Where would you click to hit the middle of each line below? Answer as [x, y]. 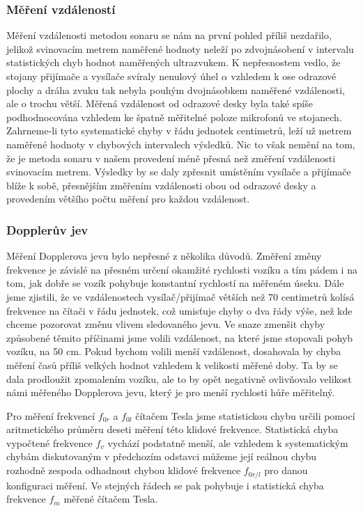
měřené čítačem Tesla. [111, 499]
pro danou [286, 470]
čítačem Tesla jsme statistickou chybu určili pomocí [245, 415]
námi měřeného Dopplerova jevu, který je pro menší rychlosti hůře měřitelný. [171, 392]
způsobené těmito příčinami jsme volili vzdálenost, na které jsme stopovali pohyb [180, 337]
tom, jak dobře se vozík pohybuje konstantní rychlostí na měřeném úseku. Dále [175, 283]
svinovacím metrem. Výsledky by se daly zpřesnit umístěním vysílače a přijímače [179, 172]
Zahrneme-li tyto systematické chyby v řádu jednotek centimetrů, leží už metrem [179, 131]
